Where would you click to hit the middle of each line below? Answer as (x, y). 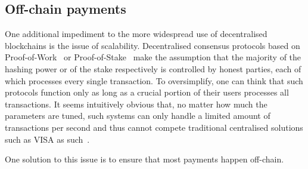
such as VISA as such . (47, 139)
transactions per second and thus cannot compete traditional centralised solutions (154, 127)
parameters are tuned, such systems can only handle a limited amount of (138, 116)
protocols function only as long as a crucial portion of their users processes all (147, 92)
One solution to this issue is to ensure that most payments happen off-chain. (144, 159)
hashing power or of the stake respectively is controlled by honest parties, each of (153, 68)
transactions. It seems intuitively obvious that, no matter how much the (136, 104)
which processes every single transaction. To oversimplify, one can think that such (154, 80)
